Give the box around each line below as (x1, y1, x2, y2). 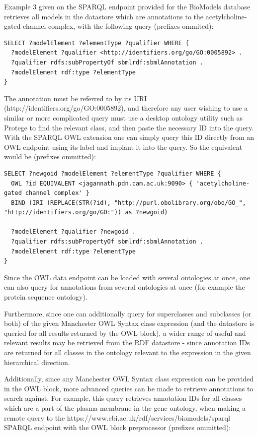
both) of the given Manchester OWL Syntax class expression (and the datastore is (4, 318, 255, 328)
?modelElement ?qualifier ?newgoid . (11, 228, 136, 236)
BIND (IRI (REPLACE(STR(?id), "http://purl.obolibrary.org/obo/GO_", (11, 199, 246, 206)
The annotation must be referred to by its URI (4, 93, 147, 103)
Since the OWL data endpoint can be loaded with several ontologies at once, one (4, 272, 251, 282)
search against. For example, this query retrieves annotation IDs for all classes (4, 393, 242, 403)
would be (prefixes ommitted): (4, 151, 96, 162)
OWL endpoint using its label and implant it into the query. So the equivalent (4, 141, 243, 152)
